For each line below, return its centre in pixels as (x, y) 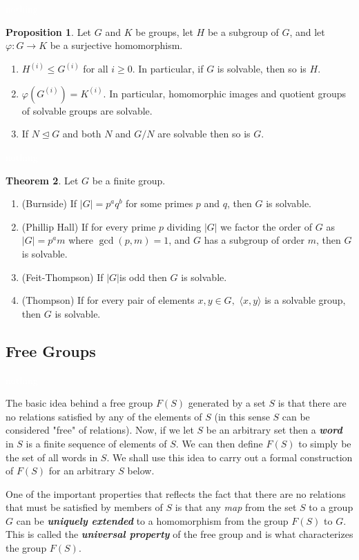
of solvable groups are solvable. (87, 110)
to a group (331, 507)
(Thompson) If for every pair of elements (108, 300)
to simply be (325, 443)
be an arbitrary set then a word (274, 430)
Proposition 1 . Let (49, 31)
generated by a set (227, 403)
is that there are (312, 403)
